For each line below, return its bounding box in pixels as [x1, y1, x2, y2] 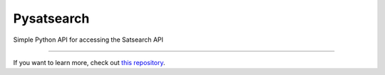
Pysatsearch [13, 11, 90, 26]
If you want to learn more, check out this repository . [13, 58, 165, 67]
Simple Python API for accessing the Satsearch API [13, 35, 164, 44]
